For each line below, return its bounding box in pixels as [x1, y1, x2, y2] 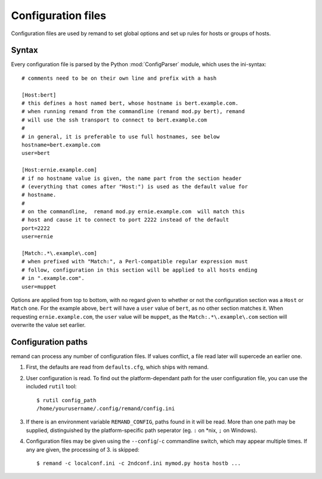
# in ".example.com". [21, 275, 85, 282]
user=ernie [21, 233, 54, 240]
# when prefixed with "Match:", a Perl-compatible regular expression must [21, 258, 248, 265]
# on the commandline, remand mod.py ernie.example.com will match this [21, 209, 245, 215]
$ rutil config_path [36, 397, 97, 403]
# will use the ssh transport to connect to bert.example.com [21, 116, 208, 123]
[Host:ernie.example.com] [21, 167, 98, 173]
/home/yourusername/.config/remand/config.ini [36, 405, 175, 412]
